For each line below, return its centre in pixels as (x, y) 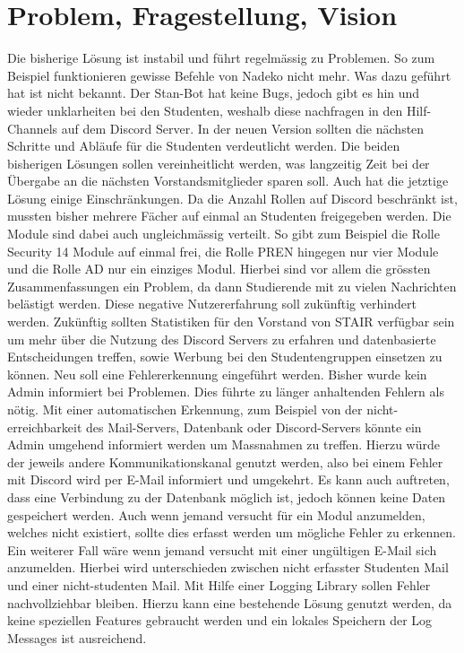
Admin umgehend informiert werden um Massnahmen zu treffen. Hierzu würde (223, 444)
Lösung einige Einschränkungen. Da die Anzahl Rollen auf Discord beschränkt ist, (232, 198)
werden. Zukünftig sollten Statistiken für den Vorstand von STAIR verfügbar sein (231, 322)
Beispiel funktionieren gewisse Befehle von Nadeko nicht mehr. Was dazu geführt (229, 75)
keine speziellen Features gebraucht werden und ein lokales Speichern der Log (220, 620)
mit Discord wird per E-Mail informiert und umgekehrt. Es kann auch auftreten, (228, 479)
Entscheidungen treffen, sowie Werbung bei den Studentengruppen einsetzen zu (225, 357)
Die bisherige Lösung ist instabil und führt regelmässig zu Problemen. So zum (221, 58)
